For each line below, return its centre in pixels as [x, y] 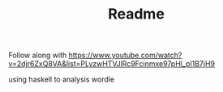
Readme [136, 14]
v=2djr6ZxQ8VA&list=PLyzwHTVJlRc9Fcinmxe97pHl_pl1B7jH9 [112, 64]
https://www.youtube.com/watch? [125, 55]
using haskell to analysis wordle [62, 79]
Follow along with [38, 55]
